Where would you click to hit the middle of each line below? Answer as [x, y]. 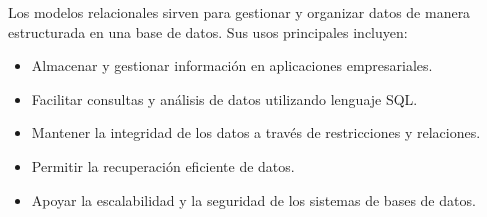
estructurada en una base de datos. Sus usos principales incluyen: [208, 31]
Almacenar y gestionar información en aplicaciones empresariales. [232, 65]
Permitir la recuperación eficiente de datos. [163, 165]
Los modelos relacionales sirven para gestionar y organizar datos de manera [239, 12]
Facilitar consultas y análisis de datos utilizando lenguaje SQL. [224, 98]
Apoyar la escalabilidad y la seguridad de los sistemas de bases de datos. [253, 199]
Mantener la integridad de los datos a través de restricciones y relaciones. [256, 132]
